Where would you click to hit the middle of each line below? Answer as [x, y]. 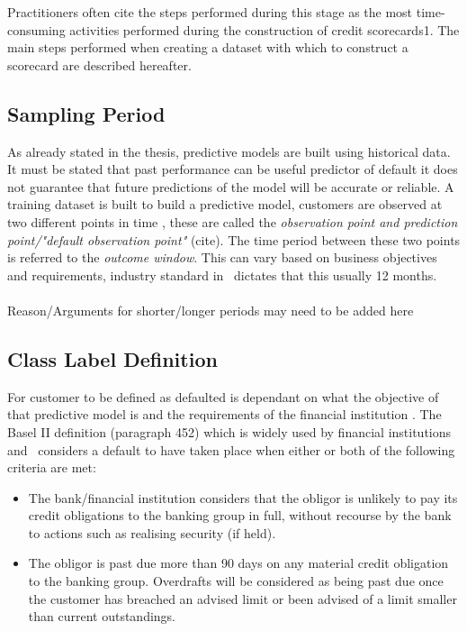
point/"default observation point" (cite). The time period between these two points [234, 239]
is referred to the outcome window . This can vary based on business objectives [222, 257]
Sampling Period [86, 113]
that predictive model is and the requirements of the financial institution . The [225, 414]
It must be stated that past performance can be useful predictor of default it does [233, 169]
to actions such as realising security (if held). [152, 532]
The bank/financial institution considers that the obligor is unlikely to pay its [243, 497]
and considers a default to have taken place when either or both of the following [231, 449]
